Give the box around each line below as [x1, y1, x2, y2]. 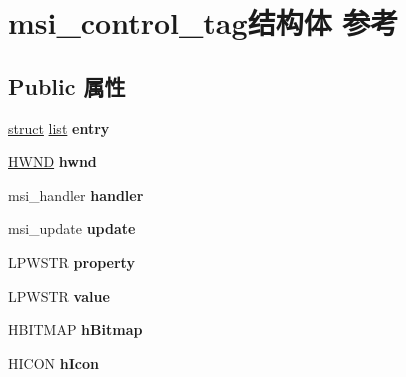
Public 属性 [8, 70, 126, 101]
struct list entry [8, 117, 110, 138]
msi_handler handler [8, 184, 144, 205]
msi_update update [8, 218, 136, 239]
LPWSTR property [8, 251, 135, 272]
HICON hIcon [8, 352, 99, 373]
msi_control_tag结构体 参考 [8, 2, 399, 43]
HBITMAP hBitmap [8, 319, 143, 340]
